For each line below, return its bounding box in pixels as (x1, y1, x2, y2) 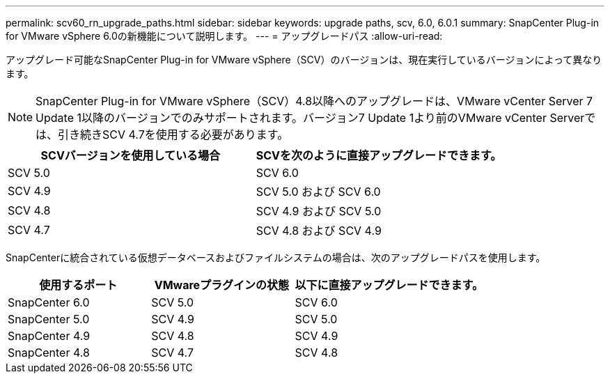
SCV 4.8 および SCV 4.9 (256, 224, 382, 238)
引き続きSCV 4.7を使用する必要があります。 (58, 127, 289, 141)
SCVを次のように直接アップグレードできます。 (256, 148, 502, 162)
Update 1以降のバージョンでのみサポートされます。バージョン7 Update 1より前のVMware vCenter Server (36, 111, 585, 125)
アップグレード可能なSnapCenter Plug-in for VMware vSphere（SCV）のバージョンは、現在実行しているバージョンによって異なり (6, 54, 602, 65)
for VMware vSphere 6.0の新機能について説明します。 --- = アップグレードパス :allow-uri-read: (6, 30, 443, 42)
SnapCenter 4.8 (8, 346, 90, 359)
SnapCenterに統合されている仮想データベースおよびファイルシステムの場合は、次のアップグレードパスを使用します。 (6, 252, 546, 263)
